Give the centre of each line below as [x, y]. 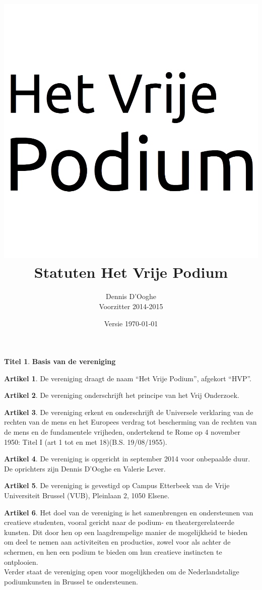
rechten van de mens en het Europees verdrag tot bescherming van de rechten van [130, 422]
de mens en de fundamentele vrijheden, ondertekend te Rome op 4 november [122, 432]
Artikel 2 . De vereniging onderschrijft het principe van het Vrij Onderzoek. [122, 395]
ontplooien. [21, 562]
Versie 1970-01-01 [131, 323]
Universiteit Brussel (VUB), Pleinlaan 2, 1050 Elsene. [87, 495]
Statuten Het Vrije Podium [131, 272]
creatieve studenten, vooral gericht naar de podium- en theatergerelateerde [119, 522]
